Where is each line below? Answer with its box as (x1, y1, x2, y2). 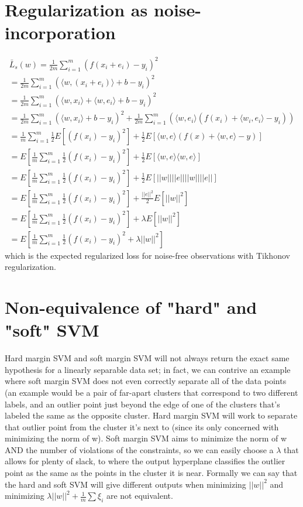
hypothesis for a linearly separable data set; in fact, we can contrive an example (5, 363, 291, 375)
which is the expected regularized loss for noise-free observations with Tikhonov (5, 249, 290, 261)
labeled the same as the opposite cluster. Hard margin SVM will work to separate (5, 409, 298, 422)
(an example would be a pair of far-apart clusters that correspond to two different (5, 386, 298, 398)
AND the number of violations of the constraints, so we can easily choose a (5, 443, 274, 455)
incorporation (5, 20, 116, 44)
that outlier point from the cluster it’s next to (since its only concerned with (5, 420, 279, 433)
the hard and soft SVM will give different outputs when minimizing (5, 478, 246, 490)
